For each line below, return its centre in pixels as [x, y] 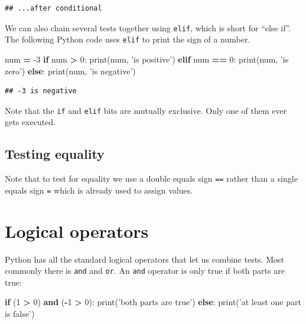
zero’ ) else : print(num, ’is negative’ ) [70, 71]
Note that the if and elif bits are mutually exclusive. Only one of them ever [146, 110]
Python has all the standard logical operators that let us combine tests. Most [144, 259]
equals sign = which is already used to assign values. [99, 190]
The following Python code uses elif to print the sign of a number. [128, 39]
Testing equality [55, 154]
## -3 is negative [41, 91]
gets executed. [30, 122]
